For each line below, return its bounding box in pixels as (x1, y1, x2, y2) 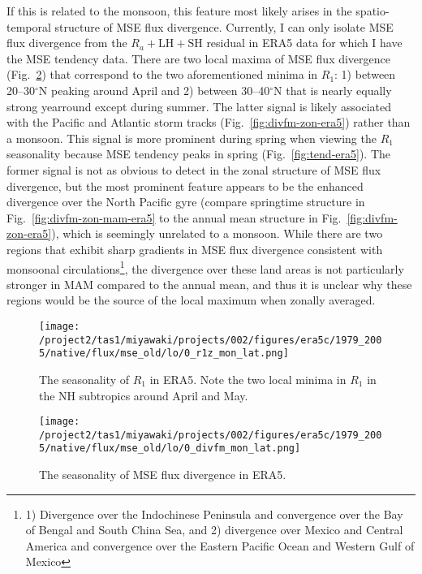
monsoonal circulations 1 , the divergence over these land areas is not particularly (6, 257, 404, 277)
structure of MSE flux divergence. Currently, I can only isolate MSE (54, 18, 394, 35)
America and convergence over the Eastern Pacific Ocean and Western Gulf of (25, 537, 415, 554)
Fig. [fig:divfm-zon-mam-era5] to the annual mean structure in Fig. (6, 209, 342, 226)
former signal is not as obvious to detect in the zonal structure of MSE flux (6, 161, 381, 178)
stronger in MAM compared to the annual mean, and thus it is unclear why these (6, 275, 412, 292)
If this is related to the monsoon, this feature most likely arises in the (6, 2, 352, 19)
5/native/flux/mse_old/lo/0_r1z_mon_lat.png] (39, 347, 289, 360)
